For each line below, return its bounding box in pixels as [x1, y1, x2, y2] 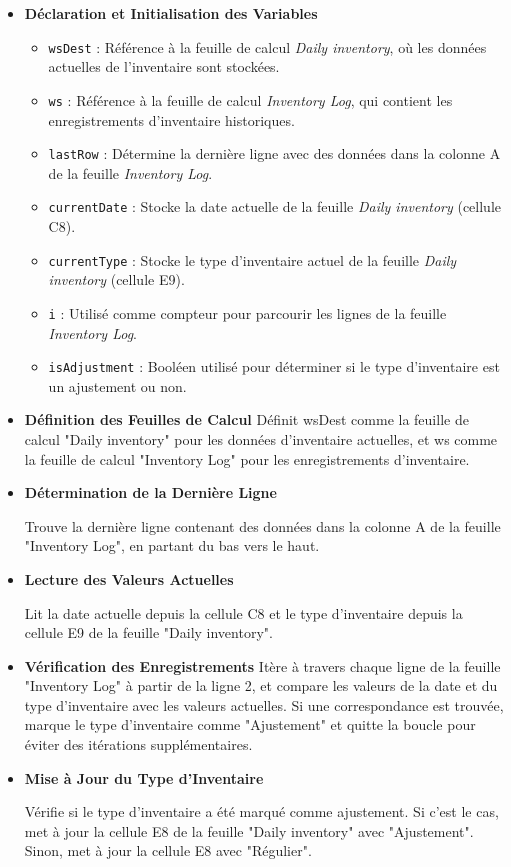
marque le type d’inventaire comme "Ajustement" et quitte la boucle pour [24, 714, 476, 735]
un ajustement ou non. [48, 375, 187, 396]
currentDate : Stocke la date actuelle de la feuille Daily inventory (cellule [48, 196, 502, 217]
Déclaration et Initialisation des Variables [24, 3, 318, 23]
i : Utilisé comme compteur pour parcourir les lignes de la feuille [48, 302, 447, 323]
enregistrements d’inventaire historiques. [48, 109, 295, 130]
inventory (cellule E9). [48, 269, 185, 290]
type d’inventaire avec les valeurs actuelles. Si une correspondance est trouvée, [24, 694, 504, 715]
